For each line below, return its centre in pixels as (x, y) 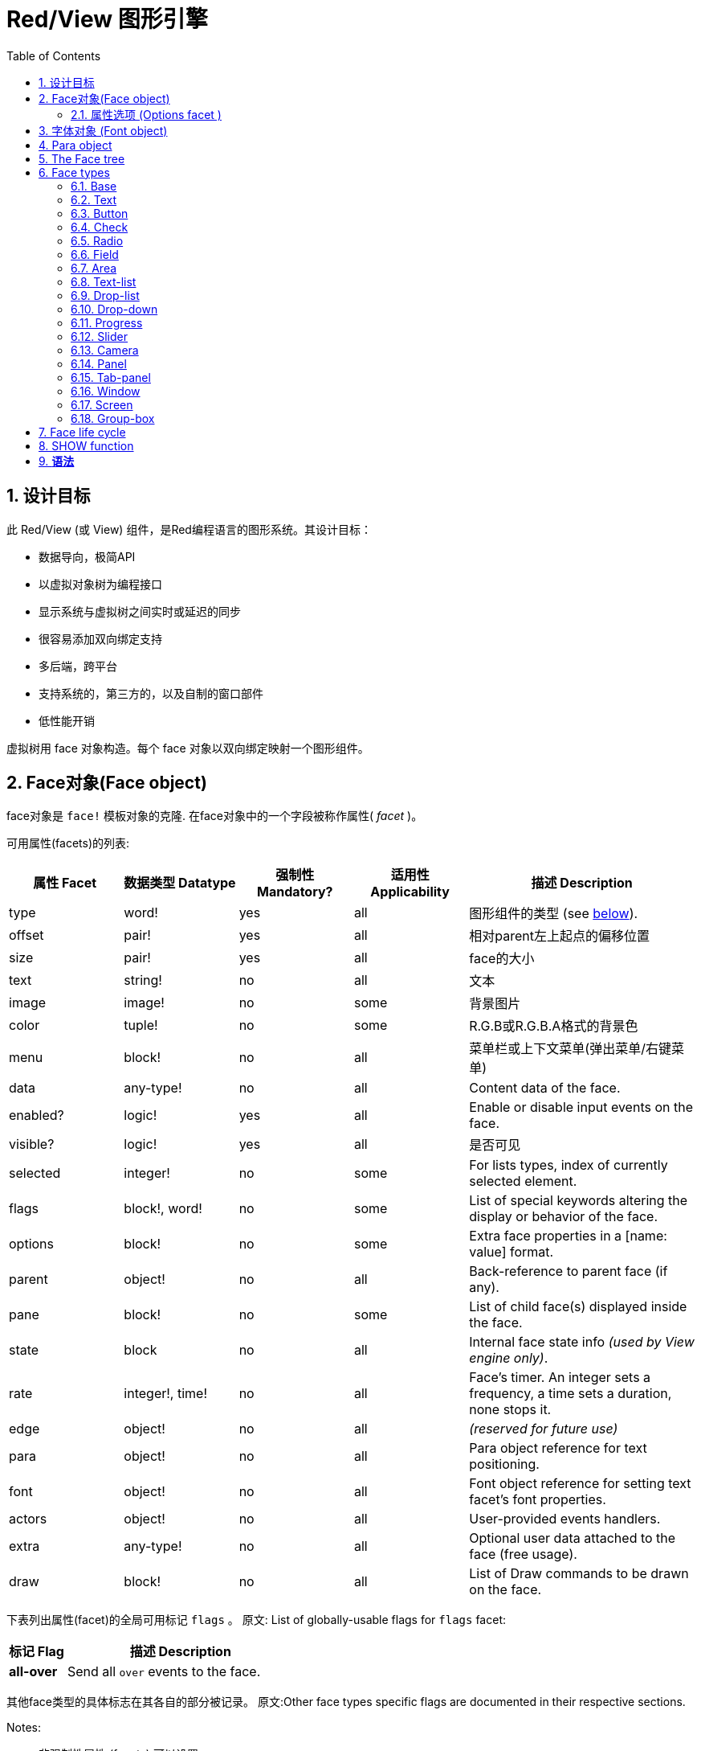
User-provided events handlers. (565, 1519)
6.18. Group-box (113, 418)
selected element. (523, 1181)
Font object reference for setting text (580, 1484)
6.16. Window (106, 391)
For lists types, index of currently (569, 1165)
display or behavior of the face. (564, 1217)
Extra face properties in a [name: (568, 1236)
